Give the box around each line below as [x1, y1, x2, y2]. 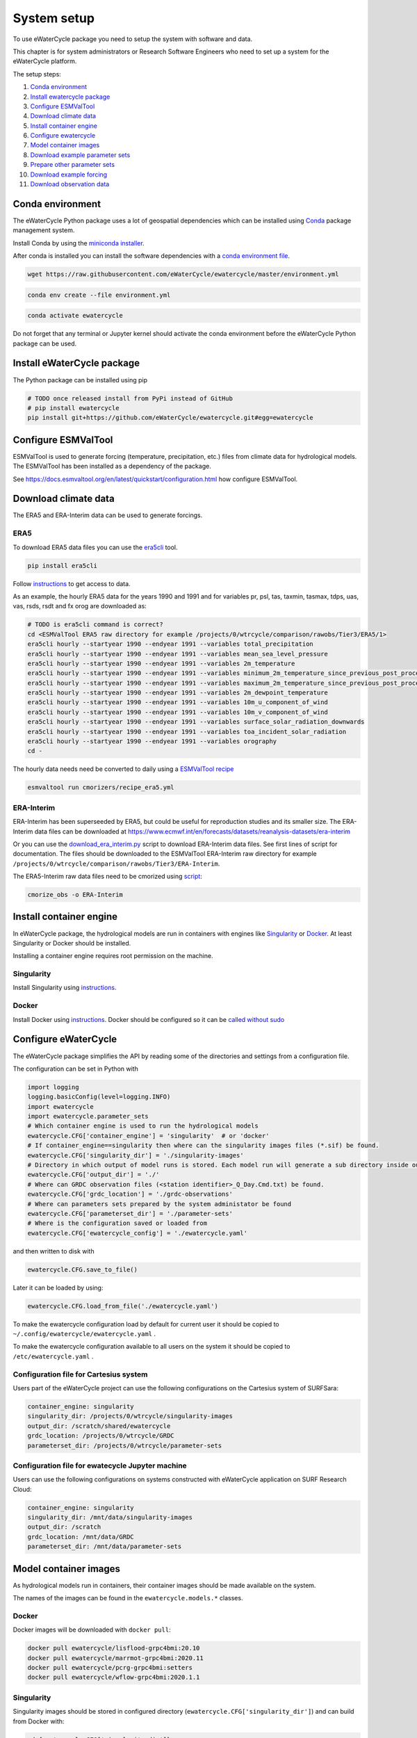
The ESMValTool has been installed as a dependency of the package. [13, 462, 211, 471]
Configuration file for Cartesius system [13, 1370, 148, 1379]
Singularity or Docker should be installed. [13, 939, 131, 947]
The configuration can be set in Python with [13, 1064, 138, 1073]
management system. [13, 226, 75, 234]
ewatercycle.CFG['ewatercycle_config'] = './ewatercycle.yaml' [27, 1229, 248, 1237]
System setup [13, 10, 95, 26]
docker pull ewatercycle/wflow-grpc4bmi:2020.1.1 [27, 1673, 200, 1682]
